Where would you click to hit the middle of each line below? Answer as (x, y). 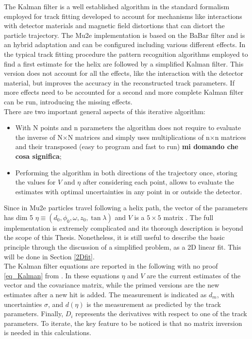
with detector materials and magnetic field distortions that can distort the (114, 25)
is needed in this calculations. (48, 332)
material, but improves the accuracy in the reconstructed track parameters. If (119, 82)
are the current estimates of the (194, 275)
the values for (35, 182)
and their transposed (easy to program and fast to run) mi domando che (127, 146)
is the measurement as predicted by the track (154, 304)
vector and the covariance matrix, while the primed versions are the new (112, 285)
